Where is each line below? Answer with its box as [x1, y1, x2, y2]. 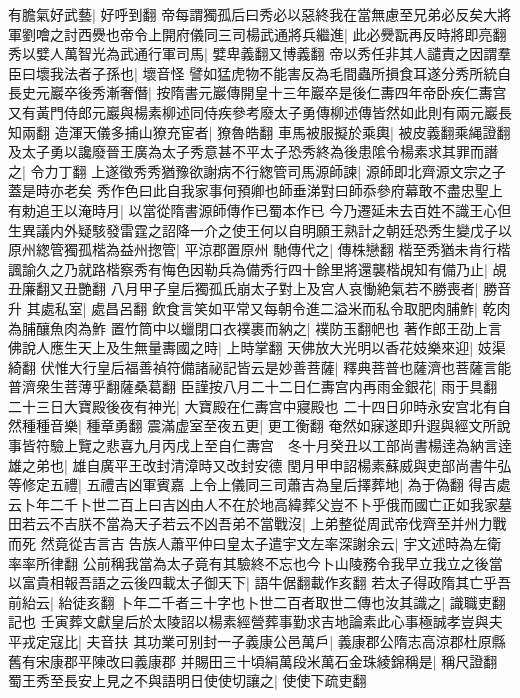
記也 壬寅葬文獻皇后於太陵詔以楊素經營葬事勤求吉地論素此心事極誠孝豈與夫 [8, 611, 503, 632]
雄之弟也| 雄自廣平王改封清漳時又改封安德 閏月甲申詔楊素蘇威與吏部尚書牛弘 [8, 454, 512, 475]
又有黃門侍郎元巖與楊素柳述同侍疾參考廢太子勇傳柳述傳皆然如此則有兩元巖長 [8, 101, 512, 122]
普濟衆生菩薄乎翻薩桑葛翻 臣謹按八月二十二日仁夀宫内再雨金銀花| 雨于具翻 [8, 376, 498, 397]
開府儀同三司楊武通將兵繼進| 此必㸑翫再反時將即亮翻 [161, 23, 507, 44]
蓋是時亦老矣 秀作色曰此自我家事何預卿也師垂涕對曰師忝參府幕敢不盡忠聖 [8, 180, 489, 201]
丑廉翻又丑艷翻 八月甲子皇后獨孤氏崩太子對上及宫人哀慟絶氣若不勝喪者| [8, 278, 479, 299]
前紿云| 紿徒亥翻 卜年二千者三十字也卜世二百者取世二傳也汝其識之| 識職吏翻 [8, 591, 506, 612]
